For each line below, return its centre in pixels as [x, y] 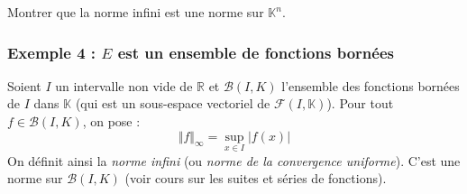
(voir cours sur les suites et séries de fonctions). [256, 178]
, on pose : [111, 121]
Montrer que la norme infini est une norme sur [136, 12]
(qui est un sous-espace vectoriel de [173, 103]
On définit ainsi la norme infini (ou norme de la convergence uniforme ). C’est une [234, 160]
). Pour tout [360, 103]
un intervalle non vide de [124, 85]
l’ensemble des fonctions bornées [371, 85]
